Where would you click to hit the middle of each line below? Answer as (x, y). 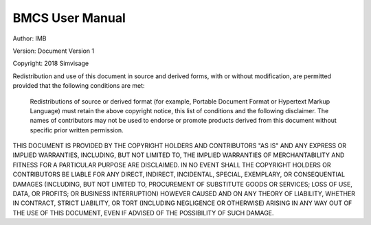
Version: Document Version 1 (54, 51)
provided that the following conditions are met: (79, 86)
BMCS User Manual (69, 18)
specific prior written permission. (77, 130)
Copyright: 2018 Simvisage (51, 63)
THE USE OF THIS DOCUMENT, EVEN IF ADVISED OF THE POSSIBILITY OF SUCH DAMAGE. (143, 213)
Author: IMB (30, 38)
